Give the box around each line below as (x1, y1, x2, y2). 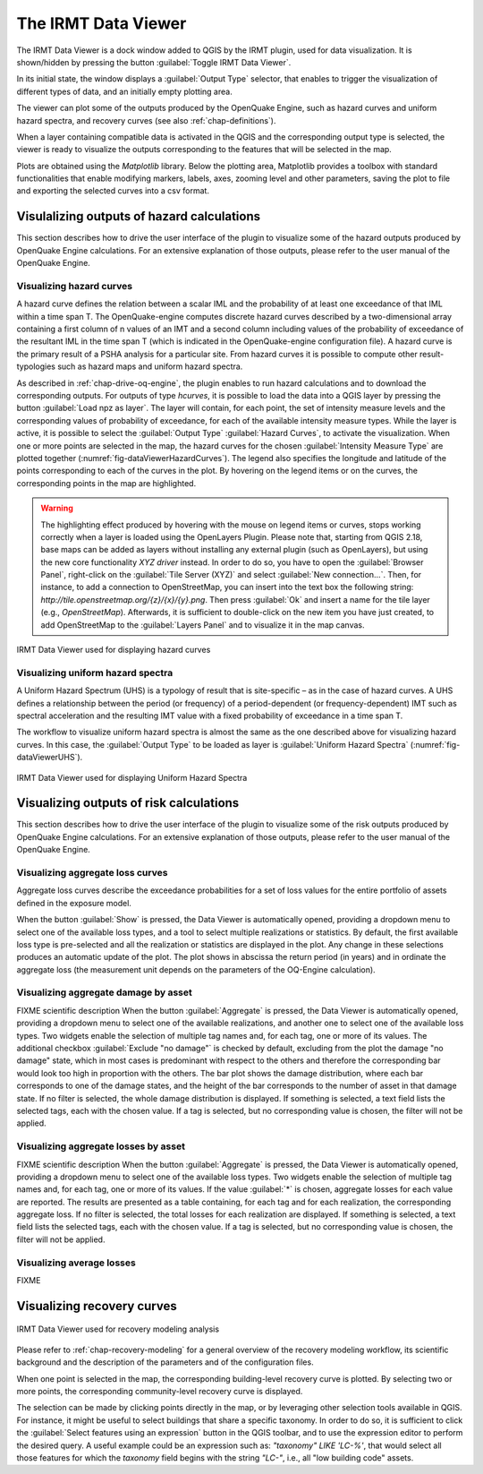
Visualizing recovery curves (16, 1298, 178, 1314)
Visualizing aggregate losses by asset (16, 1140, 185, 1153)
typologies (16, 361, 56, 372)
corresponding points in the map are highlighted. (16, 477, 197, 488)
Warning (40, 502, 73, 514)
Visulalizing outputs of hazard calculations (16, 209, 261, 224)
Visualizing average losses (16, 1256, 136, 1269)
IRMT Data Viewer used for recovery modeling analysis (16, 1324, 219, 1334)
